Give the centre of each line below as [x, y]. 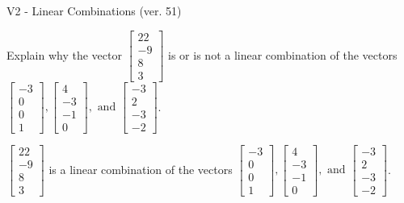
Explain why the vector [64, 54]
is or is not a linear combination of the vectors [283, 54]
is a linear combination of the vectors [141, 169]
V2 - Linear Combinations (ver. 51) [94, 10]
